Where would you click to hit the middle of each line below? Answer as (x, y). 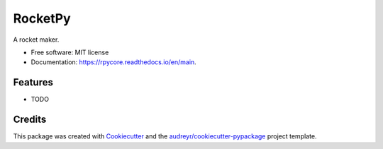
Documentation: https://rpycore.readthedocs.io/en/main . (113, 62)
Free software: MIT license (70, 52)
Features (33, 82)
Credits (30, 120)
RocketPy (42, 18)
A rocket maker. (36, 40)
